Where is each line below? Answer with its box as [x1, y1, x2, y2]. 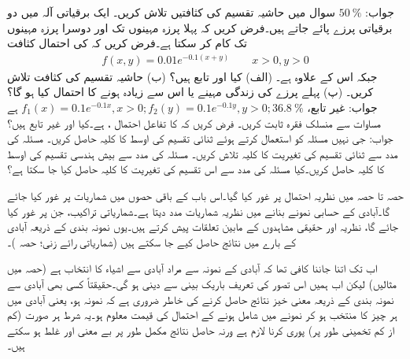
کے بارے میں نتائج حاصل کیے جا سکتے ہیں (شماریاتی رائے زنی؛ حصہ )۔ [7, 233, 297, 250]
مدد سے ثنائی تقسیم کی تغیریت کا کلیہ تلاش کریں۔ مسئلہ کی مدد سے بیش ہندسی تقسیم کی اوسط [7, 145, 398, 161]
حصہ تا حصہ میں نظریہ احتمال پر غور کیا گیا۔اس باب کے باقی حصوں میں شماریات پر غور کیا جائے [7, 187, 404, 203]
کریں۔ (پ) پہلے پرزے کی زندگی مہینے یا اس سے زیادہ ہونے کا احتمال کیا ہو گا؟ [7, 83, 374, 100]
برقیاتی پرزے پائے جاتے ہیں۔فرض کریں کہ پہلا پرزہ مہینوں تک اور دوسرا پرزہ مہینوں [7, 19, 393, 35]
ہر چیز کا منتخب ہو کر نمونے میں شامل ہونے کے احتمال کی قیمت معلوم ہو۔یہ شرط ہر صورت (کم [7, 306, 397, 323]
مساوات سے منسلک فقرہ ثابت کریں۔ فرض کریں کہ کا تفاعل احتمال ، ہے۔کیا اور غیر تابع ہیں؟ [7, 114, 381, 131]
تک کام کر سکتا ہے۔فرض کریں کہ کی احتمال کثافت [7, 35, 247, 51]
